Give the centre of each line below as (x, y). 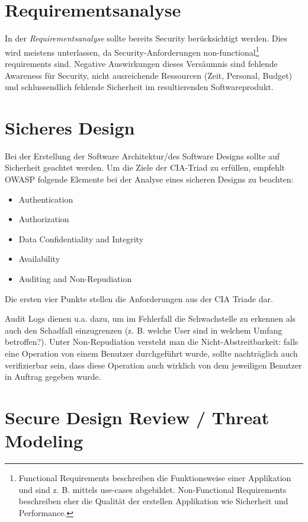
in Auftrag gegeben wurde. (53, 377)
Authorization (44, 219)
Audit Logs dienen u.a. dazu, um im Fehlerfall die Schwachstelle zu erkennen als (150, 318)
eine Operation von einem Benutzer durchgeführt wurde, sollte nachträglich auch (151, 353)
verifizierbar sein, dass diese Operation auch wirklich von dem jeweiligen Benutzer (153, 365)
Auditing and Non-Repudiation (75, 279)
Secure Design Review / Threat (137, 417)
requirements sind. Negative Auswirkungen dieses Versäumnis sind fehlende (141, 63)
